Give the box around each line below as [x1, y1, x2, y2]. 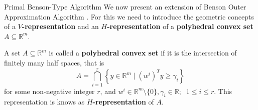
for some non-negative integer [4, 85, 95, 96]
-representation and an [22, 21, 99, 31]
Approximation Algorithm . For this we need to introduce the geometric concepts [4, 11, 254, 21]
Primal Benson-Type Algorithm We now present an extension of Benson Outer [4, 1, 246, 11]
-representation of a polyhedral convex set [107, 21, 253, 31]
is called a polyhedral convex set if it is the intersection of [49, 47, 237, 58]
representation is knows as [4, 96, 85, 107]
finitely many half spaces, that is [4, 57, 104, 67]
